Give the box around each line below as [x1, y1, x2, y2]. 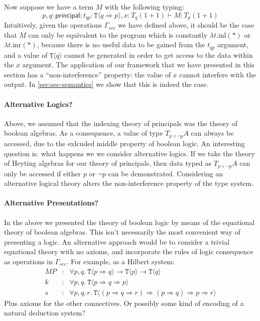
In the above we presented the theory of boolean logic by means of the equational [4, 217, 255, 227]
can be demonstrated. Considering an [108, 168, 223, 178]
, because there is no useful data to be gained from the [37, 39, 205, 50]
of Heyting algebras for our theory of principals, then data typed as [4, 158, 212, 168]
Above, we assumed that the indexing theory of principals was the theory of [4, 118, 237, 128]
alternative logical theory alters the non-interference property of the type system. [4, 178, 254, 188]
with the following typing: [104, 2, 184, 12]
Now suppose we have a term [4, 2, 93, 12]
